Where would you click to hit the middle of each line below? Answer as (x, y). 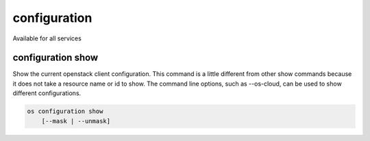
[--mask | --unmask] (76, 121)
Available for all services (47, 38)
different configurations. (47, 93)
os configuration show (65, 112)
